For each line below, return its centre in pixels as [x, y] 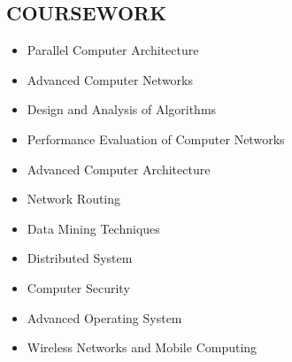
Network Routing [74, 199]
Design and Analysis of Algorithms [122, 109]
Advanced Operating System [104, 317]
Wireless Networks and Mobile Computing [142, 347]
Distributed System [80, 258]
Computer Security [78, 287]
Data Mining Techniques [93, 228]
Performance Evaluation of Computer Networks [156, 139]
